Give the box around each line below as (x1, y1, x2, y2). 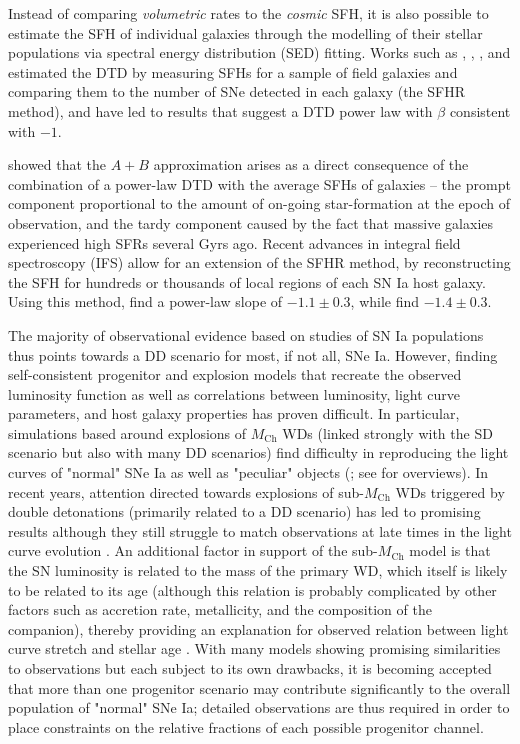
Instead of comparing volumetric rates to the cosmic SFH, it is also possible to (8, 3, 489, 23)
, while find (350, 291, 420, 312)
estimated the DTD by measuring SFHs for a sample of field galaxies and (8, 61, 458, 82)
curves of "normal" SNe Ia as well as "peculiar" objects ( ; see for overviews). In (8, 462, 489, 483)
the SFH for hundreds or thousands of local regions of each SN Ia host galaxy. (8, 271, 486, 292)
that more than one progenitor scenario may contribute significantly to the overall (8, 677, 511, 698)
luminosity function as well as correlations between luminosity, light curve (8, 383, 461, 404)
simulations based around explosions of (8, 422, 247, 443)
